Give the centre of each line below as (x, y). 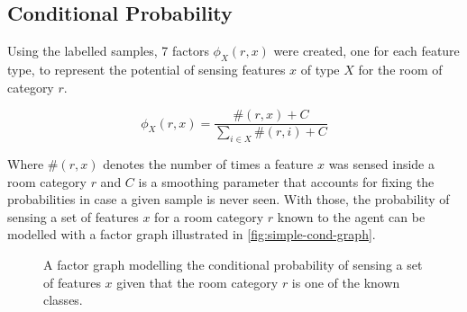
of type (320, 69)
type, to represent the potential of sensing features (147, 69)
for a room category (209, 216)
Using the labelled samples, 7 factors (108, 51)
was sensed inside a (381, 164)
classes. (63, 300)
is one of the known (346, 282)
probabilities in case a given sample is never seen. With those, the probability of (229, 199)
